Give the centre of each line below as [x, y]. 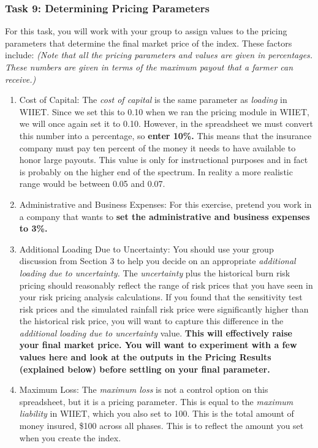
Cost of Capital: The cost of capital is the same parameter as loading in [153, 100]
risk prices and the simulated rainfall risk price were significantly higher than [164, 309]
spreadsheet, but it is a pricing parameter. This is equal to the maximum [156, 401]
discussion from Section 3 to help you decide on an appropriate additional [157, 261]
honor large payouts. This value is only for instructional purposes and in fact [164, 160]
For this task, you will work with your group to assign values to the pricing [146, 31]
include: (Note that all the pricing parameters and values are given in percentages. [159, 55]
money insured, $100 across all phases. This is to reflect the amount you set [161, 426]
